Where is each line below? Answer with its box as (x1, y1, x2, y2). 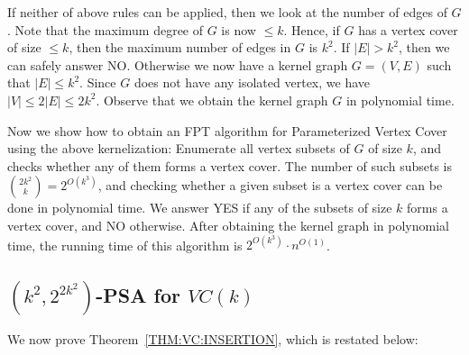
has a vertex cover (358, 20, 458, 39)
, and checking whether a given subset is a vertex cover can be (97, 176, 443, 195)
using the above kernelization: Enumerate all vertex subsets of (7, 139, 350, 158)
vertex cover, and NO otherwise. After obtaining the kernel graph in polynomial (7, 215, 449, 234)
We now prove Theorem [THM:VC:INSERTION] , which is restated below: (7, 330, 418, 349)
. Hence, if (283, 20, 340, 39)
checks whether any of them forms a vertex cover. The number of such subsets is (7, 156, 452, 175)
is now (221, 20, 256, 39)
